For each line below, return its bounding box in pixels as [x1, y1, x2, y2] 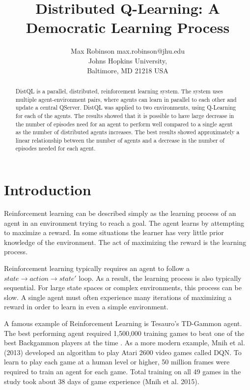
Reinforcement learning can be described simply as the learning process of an [4, 208, 236, 218]
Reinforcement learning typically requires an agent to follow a [4, 263, 190, 273]
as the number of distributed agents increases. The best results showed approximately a [15, 128, 240, 136]
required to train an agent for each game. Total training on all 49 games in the [4, 366, 241, 376]
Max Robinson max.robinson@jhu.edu [71, 46, 185, 56]
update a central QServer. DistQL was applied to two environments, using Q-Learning [15, 103, 236, 112]
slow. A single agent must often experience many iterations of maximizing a [4, 292, 232, 302]
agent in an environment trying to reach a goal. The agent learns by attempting [4, 217, 245, 228]
